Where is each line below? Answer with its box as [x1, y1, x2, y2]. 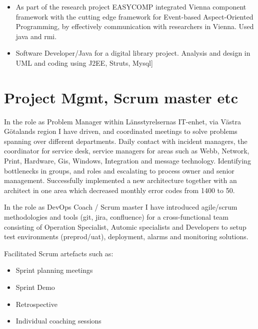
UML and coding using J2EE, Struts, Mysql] [15, 57, 153, 68]
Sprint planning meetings [15, 265, 93, 275]
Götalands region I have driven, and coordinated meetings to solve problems [4, 126, 237, 136]
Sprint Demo [15, 282, 55, 292]
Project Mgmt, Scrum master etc [4, 87, 238, 107]
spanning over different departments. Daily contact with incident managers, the [4, 135, 247, 146]
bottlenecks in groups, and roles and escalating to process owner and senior [4, 165, 234, 176]
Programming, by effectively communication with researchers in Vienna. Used [15, 21, 254, 32]
